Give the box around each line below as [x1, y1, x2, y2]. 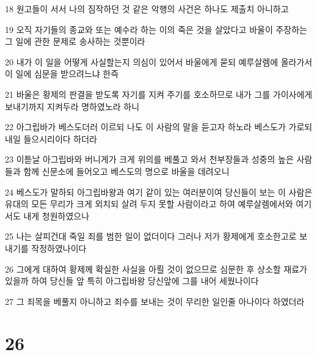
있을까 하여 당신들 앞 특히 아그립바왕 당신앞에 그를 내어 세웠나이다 [5, 274, 259, 287]
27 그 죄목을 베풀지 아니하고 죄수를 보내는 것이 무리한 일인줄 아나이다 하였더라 [5, 295, 305, 307]
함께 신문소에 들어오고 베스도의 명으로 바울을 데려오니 [23, 164, 230, 177]
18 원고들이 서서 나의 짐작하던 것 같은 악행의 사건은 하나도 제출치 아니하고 [5, 2, 289, 15]
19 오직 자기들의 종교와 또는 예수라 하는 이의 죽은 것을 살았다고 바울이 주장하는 [5, 23, 307, 35]
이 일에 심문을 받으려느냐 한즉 [5, 67, 119, 80]
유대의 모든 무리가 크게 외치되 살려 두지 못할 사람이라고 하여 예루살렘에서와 [5, 197, 293, 210]
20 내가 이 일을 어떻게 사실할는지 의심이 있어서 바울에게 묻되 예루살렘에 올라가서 [5, 55, 313, 68]
